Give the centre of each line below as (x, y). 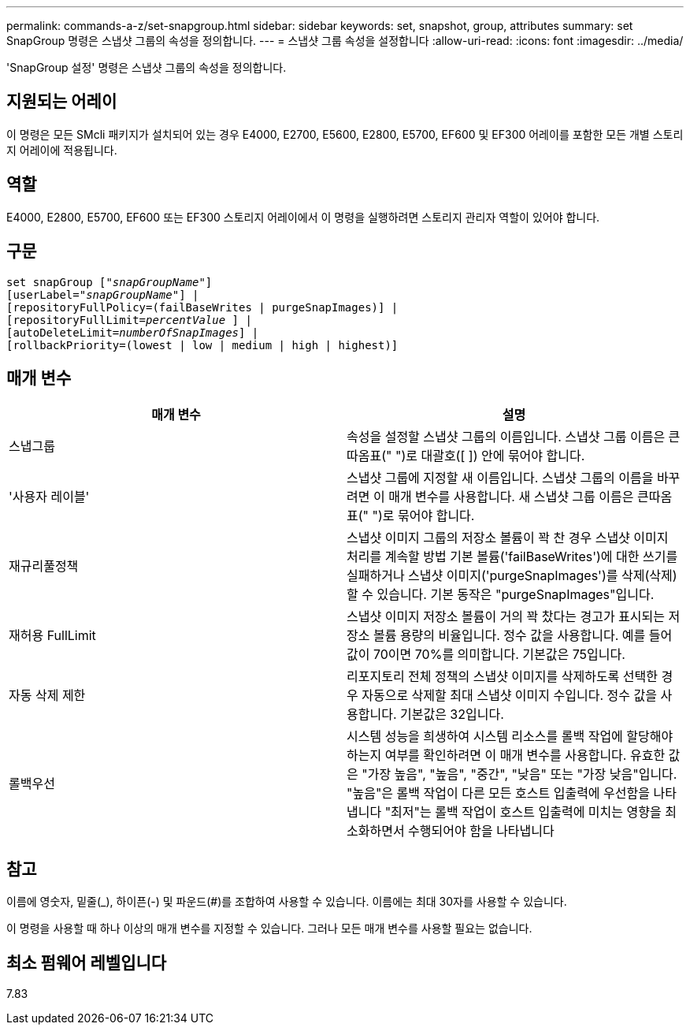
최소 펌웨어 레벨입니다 (87, 962)
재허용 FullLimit (52, 636)
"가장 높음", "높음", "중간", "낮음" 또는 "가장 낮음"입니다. (519, 774)
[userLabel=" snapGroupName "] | (103, 294)
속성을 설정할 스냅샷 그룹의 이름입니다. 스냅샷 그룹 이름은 (506, 437)
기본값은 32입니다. (452, 715)
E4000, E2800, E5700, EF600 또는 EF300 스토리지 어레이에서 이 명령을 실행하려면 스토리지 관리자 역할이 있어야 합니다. (303, 217)
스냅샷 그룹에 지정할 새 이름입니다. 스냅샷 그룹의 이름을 (500, 478)
